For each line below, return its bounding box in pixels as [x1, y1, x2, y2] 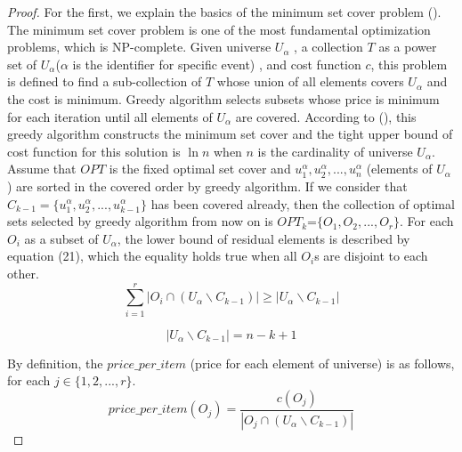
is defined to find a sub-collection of [7, 72, 202, 91]
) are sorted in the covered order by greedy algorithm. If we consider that [7, 176, 408, 195]
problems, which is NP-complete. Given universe [7, 37, 272, 56]
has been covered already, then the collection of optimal [150, 194, 455, 213]
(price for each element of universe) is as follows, [190, 353, 455, 372]
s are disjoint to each [314, 246, 428, 265]
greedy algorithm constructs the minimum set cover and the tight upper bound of [7, 125, 453, 143]
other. [7, 263, 39, 282]
